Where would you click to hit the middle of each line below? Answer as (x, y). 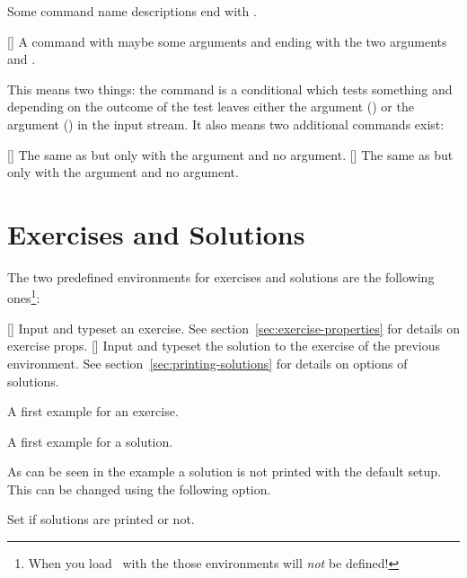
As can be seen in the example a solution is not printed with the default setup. (225, 471)
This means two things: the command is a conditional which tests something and (230, 89)
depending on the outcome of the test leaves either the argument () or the (211, 107)
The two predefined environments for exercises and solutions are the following (221, 276)
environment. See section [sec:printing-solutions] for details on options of (207, 363)
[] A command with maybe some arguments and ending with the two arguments (227, 41)
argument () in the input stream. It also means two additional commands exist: (226, 124)
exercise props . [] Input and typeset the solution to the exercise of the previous (224, 346)
